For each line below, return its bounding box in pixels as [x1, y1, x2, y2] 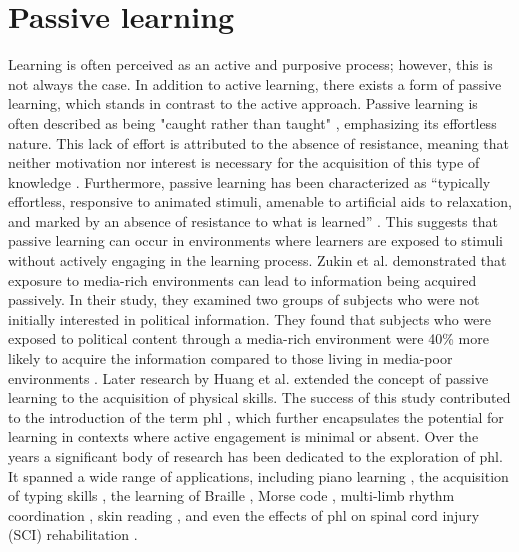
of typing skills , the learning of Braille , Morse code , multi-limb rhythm [8, 485, 455, 506]
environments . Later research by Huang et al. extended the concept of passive [8, 367, 489, 388]
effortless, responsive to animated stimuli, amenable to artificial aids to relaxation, [8, 191, 512, 212]
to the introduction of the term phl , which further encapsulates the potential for [8, 406, 504, 427]
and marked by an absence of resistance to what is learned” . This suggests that [8, 210, 498, 231]
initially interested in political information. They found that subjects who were [8, 308, 492, 329]
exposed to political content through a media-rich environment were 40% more [8, 328, 489, 349]
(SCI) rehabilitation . [8, 524, 138, 545]
